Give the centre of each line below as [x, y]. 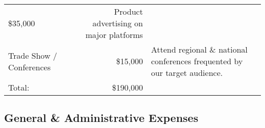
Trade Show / [33, 55]
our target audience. [187, 73]
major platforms [114, 35]
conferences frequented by [197, 61]
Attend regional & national [199, 49]
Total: [19, 87]
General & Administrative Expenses [101, 118]
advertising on [118, 23]
